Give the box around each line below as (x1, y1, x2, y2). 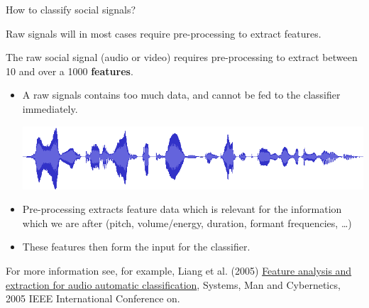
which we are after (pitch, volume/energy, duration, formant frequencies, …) (22, 215, 352, 230)
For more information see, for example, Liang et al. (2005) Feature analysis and (6, 263, 352, 277)
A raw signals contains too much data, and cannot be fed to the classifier (22, 87, 341, 102)
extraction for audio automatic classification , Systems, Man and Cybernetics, (6, 277, 341, 292)
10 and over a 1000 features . (6, 63, 133, 78)
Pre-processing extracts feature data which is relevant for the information (22, 202, 342, 216)
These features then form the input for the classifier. (22, 239, 250, 254)
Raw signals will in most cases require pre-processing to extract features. (6, 26, 321, 40)
